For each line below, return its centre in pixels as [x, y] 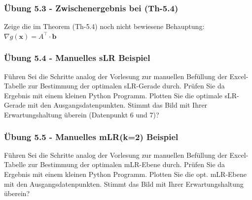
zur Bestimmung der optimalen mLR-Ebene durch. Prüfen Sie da [126, 164]
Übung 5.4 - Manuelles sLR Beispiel [77, 58]
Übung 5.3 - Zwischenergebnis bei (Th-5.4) [91, 8]
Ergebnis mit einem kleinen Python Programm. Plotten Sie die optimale [113, 95]
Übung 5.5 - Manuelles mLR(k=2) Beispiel [91, 136]
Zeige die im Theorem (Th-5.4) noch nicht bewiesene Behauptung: [104, 26]
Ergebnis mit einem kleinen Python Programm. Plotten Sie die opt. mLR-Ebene [125, 174]
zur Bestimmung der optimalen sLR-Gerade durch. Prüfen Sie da [126, 86]
